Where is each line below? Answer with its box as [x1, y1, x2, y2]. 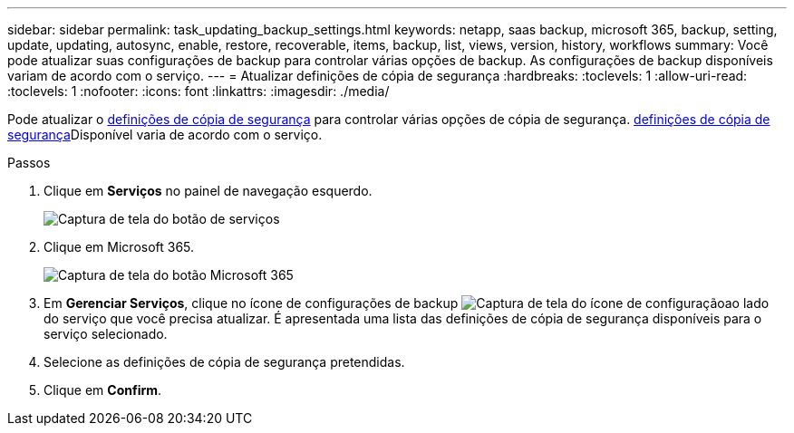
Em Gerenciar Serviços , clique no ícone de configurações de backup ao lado [44, 295, 770, 311]
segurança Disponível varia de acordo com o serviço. [7, 127, 323, 142]
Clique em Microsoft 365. [44, 239, 195, 255]
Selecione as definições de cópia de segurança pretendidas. [44, 354, 405, 370]
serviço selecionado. [44, 326, 168, 342]
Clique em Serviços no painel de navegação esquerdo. [44, 183, 373, 198]
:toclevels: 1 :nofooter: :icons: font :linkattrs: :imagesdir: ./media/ [7, 83, 390, 99]
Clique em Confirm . [44, 382, 162, 398]
